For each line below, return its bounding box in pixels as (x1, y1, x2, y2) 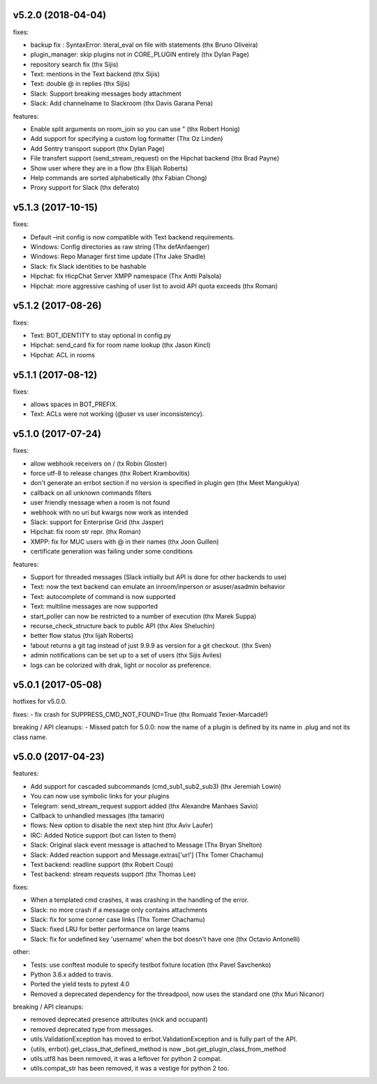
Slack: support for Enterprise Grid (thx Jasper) (30, 518, 164, 526)
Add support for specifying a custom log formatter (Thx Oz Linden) (30, 135, 223, 143)
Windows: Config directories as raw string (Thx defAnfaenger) (30, 243, 210, 251)
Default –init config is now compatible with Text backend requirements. (30, 232, 235, 241)
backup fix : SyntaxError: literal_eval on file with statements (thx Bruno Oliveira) (30, 40, 258, 49)
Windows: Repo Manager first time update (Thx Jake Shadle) (30, 252, 206, 261)
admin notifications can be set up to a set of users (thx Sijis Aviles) (30, 651, 222, 660)
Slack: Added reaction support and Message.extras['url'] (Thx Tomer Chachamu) (30, 850, 264, 859)
